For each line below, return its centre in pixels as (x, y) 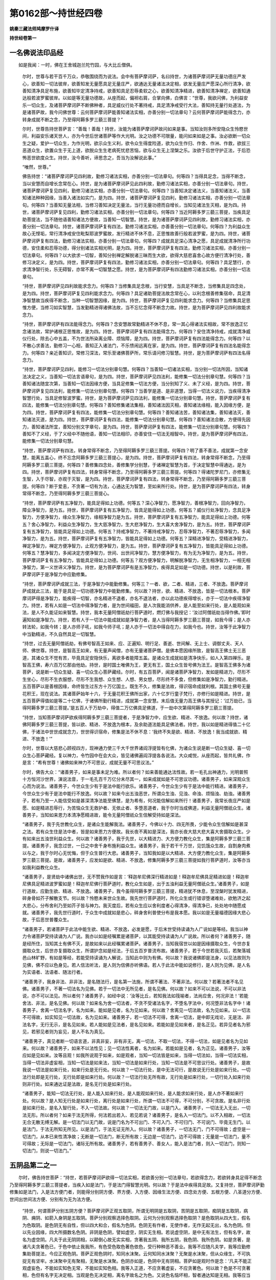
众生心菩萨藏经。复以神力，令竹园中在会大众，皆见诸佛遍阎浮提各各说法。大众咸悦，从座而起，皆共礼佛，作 (136, 755)
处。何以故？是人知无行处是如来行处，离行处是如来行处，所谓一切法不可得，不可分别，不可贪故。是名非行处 (136, 1100)
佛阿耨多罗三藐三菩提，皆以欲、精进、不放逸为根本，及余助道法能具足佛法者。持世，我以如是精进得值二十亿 (136, 724)
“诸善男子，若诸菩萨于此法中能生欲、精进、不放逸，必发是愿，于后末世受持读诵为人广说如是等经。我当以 (133, 929)
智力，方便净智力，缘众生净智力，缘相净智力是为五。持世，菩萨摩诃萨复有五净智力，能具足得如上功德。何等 (136, 517)
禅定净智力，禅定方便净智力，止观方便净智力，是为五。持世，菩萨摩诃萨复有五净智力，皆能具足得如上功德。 (136, 546)
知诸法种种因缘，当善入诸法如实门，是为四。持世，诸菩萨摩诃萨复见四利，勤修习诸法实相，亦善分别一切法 (134, 198)
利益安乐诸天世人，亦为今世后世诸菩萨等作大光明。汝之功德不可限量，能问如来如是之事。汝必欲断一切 (139, 136)
